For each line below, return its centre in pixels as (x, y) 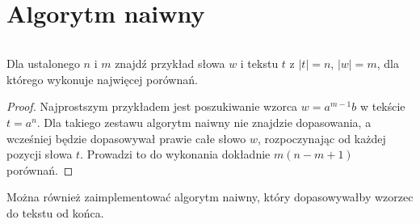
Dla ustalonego (43, 63)
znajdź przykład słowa (170, 63)
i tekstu (259, 63)
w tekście (382, 106)
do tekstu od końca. (55, 212)
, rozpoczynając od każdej (321, 138)
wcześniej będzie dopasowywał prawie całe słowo (126, 138)
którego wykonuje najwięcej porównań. (102, 79)
